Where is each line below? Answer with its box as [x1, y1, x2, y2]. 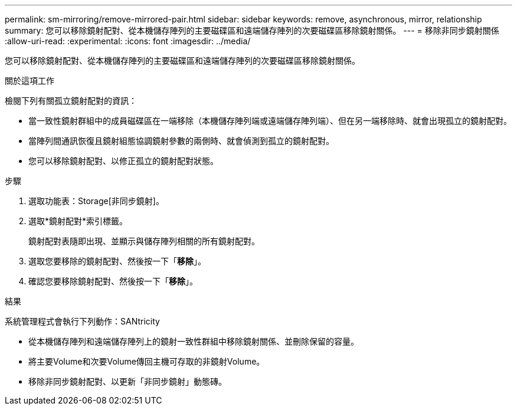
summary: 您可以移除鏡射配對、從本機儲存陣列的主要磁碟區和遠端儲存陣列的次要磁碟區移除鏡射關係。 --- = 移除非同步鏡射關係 [5, 25, 499, 35]
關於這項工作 [5, 76, 54, 86]
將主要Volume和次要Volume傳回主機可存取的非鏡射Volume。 [28, 356, 265, 366]
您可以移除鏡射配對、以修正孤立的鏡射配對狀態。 [28, 156, 218, 166]
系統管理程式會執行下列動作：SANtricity [5, 316, 160, 326]
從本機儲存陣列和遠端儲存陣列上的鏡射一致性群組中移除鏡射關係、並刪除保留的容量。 [28, 336, 359, 346]
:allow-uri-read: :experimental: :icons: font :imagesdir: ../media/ [5, 36, 251, 46]
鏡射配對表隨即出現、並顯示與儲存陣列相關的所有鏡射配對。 [28, 236, 260, 246]
